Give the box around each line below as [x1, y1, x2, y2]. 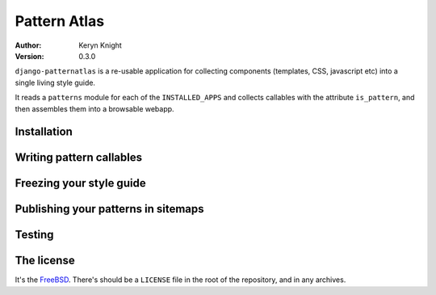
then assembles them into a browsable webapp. [15, 103, 174, 113]
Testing [15, 228, 54, 242]
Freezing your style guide [15, 176, 146, 190]
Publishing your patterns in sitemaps [15, 202, 205, 216]
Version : [15, 51, 44, 61]
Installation [15, 125, 73, 139]
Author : [15, 40, 42, 50]
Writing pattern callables [15, 150, 143, 165]
